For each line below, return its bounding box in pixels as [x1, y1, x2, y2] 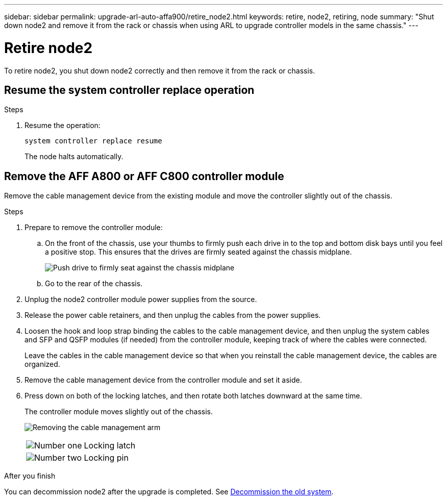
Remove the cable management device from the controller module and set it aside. [24, 376, 302, 385]
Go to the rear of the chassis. [45, 279, 143, 288]
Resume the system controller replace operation [4, 83, 255, 96]
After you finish [4, 471, 56, 481]
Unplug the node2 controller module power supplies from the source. [24, 295, 257, 304]
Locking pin [84, 453, 129, 463]
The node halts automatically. [24, 152, 123, 161]
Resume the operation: [24, 121, 101, 130]
